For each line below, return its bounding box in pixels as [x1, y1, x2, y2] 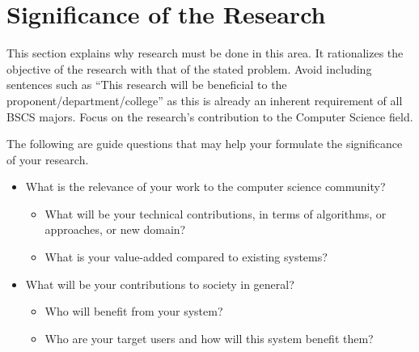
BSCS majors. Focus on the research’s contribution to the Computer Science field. [6, 108, 413, 125]
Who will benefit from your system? [44, 303, 223, 320]
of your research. [6, 151, 89, 168]
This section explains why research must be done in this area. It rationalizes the [6, 45, 404, 61]
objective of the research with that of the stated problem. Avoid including [6, 60, 372, 77]
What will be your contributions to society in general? [25, 275, 294, 292]
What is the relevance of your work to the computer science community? [25, 178, 386, 195]
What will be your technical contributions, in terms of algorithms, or [44, 205, 387, 222]
